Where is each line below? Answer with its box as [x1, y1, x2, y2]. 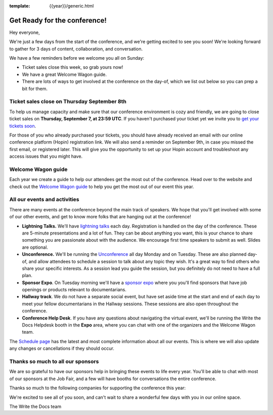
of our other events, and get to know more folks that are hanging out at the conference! [9, 214, 192, 220]
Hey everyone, [9, 29, 40, 35]
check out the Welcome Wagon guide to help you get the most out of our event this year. [9, 183, 194, 190]
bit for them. [22, 85, 48, 91]
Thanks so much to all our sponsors [9, 358, 99, 365]
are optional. [22, 244, 48, 250]
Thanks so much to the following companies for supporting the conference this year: [9, 385, 186, 391]
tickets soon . [9, 123, 36, 129]
